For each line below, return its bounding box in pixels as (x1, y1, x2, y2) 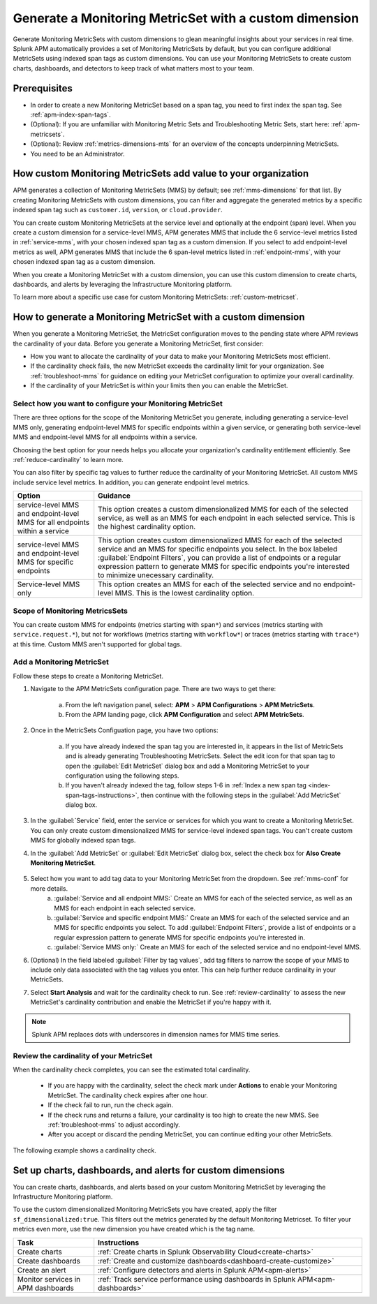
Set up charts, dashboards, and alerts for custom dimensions (13, 1164, 286, 1176)
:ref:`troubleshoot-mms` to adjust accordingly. (47, 1120, 181, 1129)
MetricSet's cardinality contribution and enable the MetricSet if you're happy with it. (30, 998, 272, 1007)
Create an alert (17, 1265, 66, 1275)
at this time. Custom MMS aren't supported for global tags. (13, 639, 182, 649)
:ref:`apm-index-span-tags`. (30, 110, 111, 119)
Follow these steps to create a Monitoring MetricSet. (13, 672, 164, 680)
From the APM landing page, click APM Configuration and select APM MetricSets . (65, 710, 304, 718)
